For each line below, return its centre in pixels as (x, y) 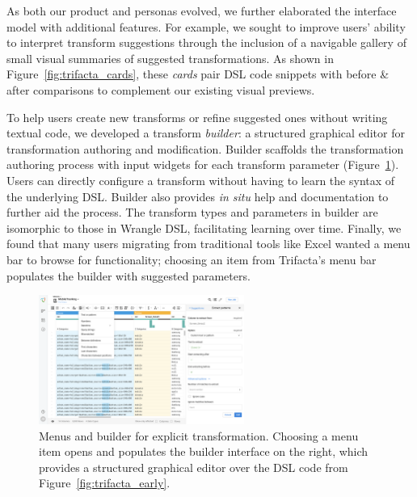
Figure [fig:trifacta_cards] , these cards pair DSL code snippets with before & (198, 74)
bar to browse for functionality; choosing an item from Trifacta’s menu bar (192, 259)
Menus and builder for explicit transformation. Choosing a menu (199, 435)
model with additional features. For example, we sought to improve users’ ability (206, 26)
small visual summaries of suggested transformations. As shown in (170, 58)
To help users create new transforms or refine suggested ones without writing (197, 117)
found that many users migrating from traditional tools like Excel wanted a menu (208, 244)
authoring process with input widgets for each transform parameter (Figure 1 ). (203, 164)
